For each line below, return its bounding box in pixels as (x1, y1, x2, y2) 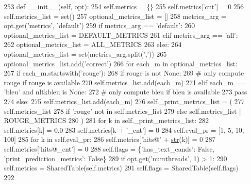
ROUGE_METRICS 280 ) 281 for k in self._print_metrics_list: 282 (4, 115, 209, 125)
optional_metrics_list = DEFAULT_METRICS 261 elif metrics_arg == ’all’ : (4, 30, 238, 40)
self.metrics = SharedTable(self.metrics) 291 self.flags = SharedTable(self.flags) (4, 163, 238, 173)
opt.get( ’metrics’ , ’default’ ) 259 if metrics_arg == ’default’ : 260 (4, 20, 195, 31)
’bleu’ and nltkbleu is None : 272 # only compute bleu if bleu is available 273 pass (4, 87, 247, 97)
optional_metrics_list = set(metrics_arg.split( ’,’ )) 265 (4, 48, 167, 59)
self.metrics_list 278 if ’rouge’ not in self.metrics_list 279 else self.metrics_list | (4, 106, 241, 116)
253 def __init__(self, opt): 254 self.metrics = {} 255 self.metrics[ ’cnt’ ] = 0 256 (4, 1, 244, 11)
